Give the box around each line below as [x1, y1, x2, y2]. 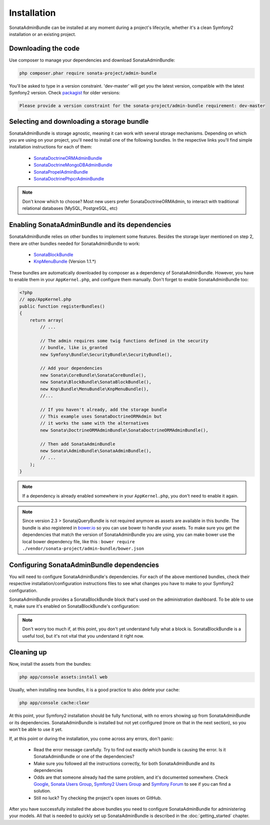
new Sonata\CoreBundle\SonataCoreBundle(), [40, 372, 147, 378]
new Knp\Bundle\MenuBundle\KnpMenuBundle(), [40, 386, 149, 392]
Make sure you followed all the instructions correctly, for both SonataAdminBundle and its [33, 760, 215, 766]
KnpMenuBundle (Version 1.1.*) [33, 259, 96, 265]
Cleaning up [9, 648, 47, 656]
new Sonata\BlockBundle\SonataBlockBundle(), [40, 379, 152, 385]
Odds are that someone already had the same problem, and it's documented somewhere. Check [33, 774, 228, 780]
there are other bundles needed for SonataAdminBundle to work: [9, 240, 140, 246]
